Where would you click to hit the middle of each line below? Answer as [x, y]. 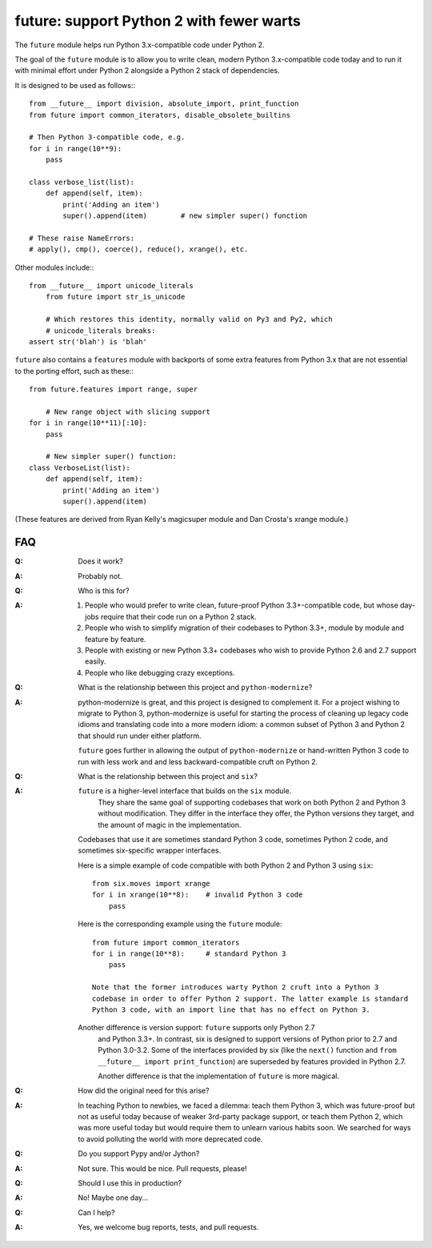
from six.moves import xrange [152, 884]
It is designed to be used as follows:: [75, 85]
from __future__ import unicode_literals [111, 285]
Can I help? [96, 1212]
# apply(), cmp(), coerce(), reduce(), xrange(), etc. [139, 249]
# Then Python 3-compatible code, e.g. [107, 137]
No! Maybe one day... [113, 1198]
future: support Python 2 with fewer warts [158, 21]
